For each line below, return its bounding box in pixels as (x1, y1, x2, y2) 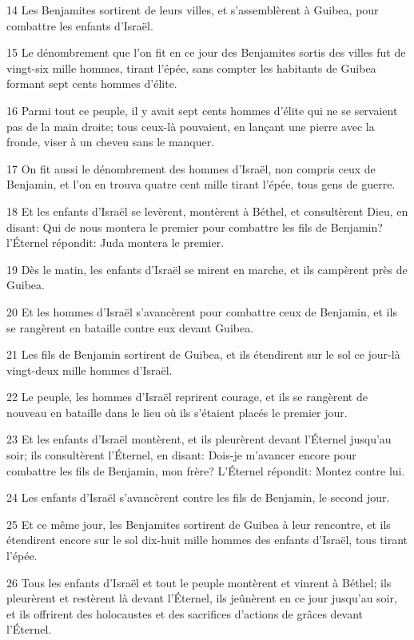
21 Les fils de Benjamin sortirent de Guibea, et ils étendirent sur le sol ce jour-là (6, 346, 400, 363)
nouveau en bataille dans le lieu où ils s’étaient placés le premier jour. (6, 403, 348, 420)
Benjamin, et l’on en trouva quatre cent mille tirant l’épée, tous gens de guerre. (6, 176, 396, 193)
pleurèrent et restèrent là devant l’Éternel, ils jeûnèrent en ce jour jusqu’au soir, (6, 590, 397, 606)
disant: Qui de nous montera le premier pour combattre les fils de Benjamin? (6, 218, 383, 235)
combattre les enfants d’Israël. (6, 17, 153, 34)
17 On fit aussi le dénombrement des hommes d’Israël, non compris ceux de (6, 160, 376, 177)
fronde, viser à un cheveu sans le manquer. (6, 133, 215, 150)
